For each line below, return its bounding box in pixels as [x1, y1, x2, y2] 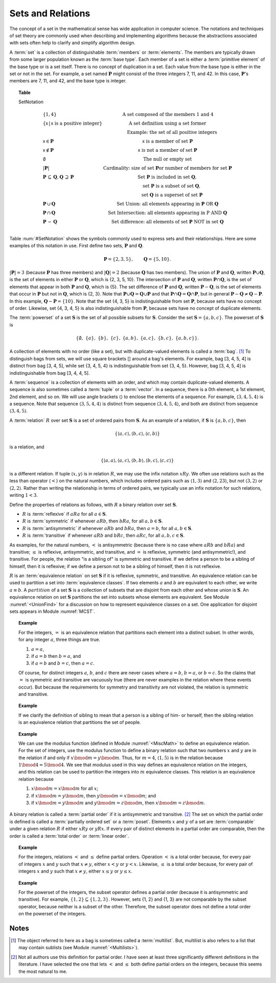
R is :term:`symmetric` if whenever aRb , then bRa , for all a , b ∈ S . [22, 518, 163, 524]
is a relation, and [9, 444, 44, 450]
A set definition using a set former [128, 121, 206, 126]
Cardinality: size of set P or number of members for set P [103, 165, 232, 171]
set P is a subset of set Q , [142, 183, 201, 189]
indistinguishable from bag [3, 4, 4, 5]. [9, 370, 90, 376]
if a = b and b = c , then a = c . [31, 660, 95, 667]
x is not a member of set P [137, 147, 198, 153]
